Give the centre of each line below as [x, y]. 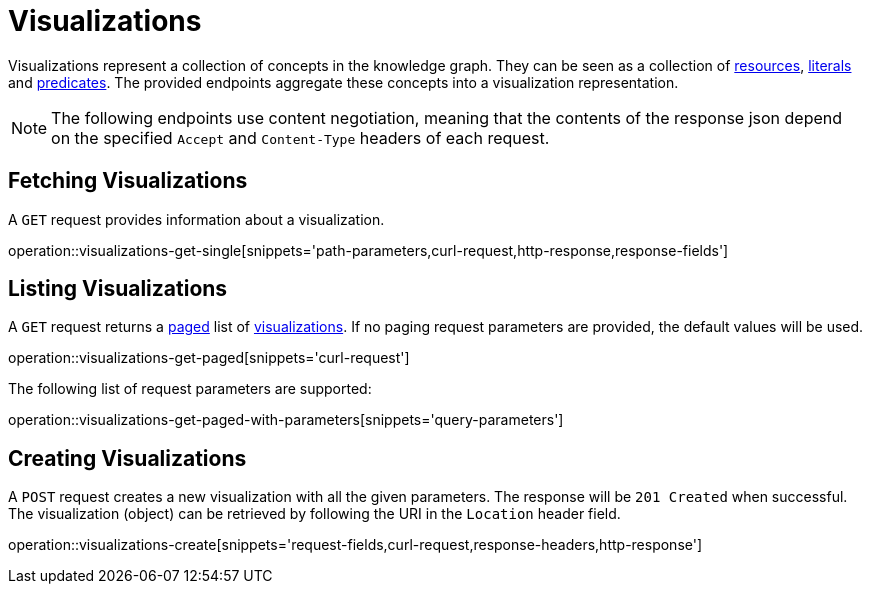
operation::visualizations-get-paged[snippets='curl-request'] [209, 358]
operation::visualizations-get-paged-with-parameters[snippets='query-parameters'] [286, 420]
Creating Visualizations [127, 458]
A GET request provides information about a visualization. [196, 219]
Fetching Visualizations [128, 181]
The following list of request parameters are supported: [190, 389]
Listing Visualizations [118, 289]
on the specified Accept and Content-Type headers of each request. [300, 137]
